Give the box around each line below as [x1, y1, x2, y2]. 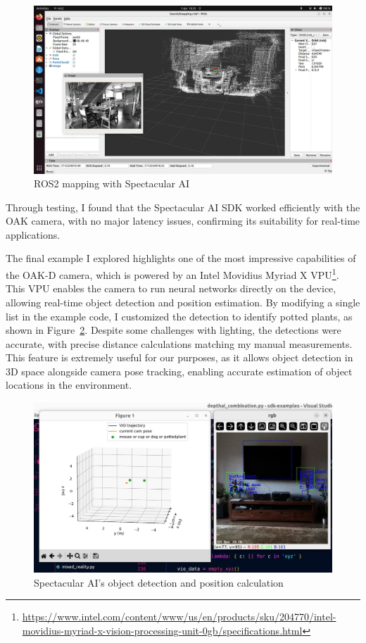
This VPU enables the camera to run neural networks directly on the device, [6, 281, 336, 296]
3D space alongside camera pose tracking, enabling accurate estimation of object [6, 363, 353, 378]
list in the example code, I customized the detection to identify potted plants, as [6, 308, 353, 323]
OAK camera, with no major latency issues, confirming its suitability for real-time [6, 213, 360, 228]
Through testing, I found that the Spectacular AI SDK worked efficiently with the [6, 199, 360, 214]
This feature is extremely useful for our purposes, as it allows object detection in [6, 350, 353, 365]
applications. [6, 227, 61, 242]
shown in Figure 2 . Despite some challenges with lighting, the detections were [6, 323, 341, 337]
